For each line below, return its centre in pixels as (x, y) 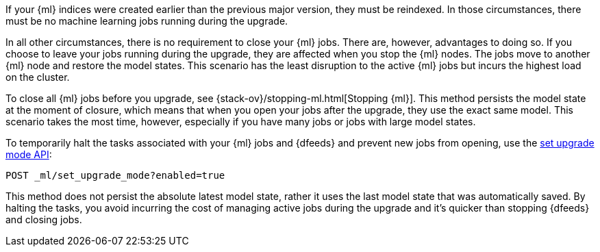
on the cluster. (38, 77)
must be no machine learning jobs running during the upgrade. (147, 21)
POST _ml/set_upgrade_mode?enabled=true (115, 175)
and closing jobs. (44, 219)
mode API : (29, 154)
